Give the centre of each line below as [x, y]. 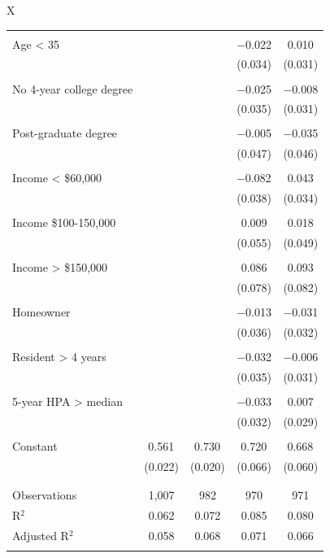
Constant [35, 446]
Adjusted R [41, 535]
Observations [45, 495]
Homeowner [41, 312]
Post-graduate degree [65, 133]
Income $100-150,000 [64, 222]
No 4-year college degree [73, 88]
